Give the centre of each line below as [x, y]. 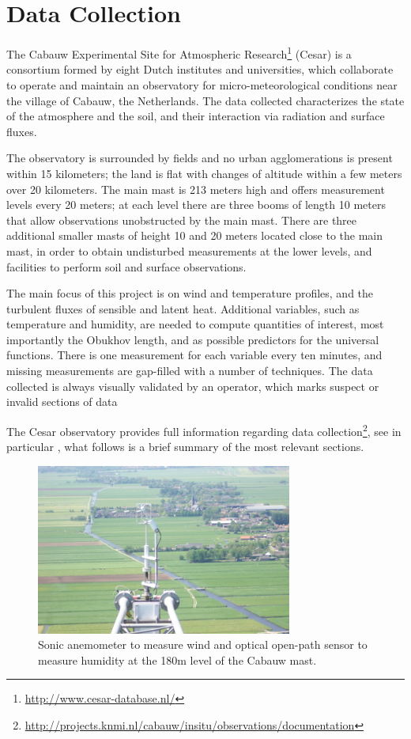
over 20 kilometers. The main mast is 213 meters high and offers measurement [196, 189]
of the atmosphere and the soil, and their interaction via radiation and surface [196, 116]
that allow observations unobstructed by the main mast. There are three [182, 220]
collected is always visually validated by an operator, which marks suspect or [193, 386]
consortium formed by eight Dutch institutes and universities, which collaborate [200, 69]
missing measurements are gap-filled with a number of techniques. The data [190, 371]
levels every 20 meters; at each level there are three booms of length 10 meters [196, 205]
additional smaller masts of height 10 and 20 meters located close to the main [195, 235]
